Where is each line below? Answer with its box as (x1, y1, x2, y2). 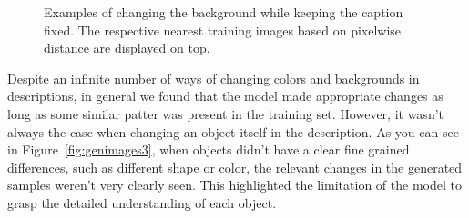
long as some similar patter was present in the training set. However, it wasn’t (7, 104, 444, 123)
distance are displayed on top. (44, 38, 210, 57)
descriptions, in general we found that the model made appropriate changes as (7, 86, 444, 105)
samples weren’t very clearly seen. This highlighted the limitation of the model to (7, 175, 462, 194)
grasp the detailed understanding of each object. (7, 193, 277, 212)
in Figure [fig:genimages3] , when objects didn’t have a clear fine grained (7, 140, 410, 159)
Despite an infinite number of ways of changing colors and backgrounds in (7, 68, 420, 87)
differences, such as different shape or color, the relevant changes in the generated (7, 157, 463, 176)
